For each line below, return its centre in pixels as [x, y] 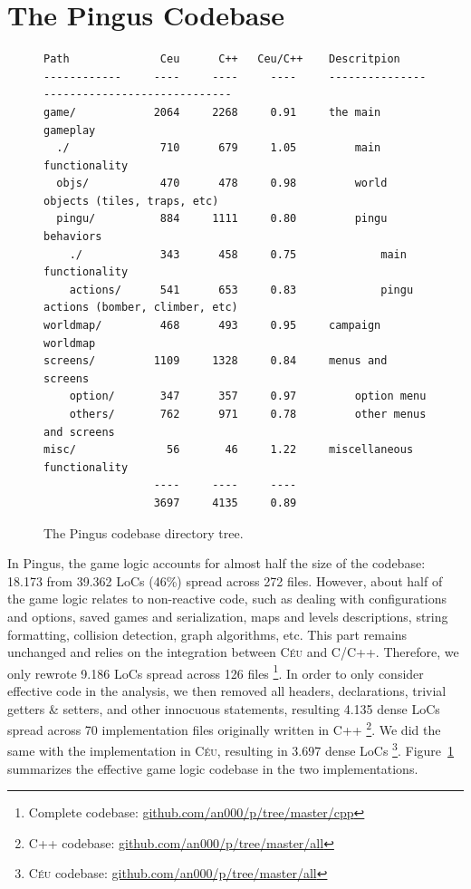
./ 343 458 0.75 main [238, 254]
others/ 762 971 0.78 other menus [248, 414]
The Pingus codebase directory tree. [144, 532]
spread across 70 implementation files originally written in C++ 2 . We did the [224, 728]
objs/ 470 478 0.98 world [222, 184]
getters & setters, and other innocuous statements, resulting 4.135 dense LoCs [224, 708]
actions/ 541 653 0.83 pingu [241, 290]
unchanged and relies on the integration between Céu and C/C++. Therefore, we [233, 652]
